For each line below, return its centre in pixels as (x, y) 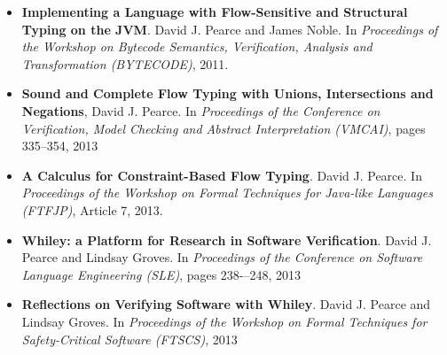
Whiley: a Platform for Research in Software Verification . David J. (227, 239)
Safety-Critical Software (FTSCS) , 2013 (129, 339)
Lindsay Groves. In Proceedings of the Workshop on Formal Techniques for (224, 321)
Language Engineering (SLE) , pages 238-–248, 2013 (161, 274)
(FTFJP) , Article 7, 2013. (92, 209)
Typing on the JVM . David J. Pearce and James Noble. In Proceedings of (230, 29)
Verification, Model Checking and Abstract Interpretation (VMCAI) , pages (223, 128)
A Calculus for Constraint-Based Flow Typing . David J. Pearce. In (222, 175)
